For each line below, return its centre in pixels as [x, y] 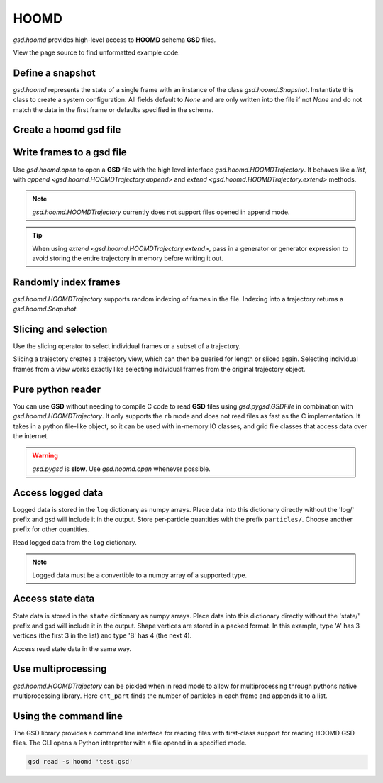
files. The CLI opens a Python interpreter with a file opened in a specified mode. [130, 743]
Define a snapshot [54, 73]
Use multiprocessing [60, 669]
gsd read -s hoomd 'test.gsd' [81, 762]
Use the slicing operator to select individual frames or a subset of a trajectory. [127, 346]
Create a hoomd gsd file [67, 130]
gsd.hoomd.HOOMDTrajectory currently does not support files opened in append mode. [161, 212]
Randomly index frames [67, 282]
